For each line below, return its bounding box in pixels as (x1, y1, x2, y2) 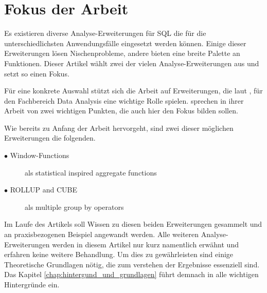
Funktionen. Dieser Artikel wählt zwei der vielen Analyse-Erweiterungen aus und (4, 57, 259, 68)
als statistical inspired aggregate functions (25, 167, 157, 178)
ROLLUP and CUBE (10, 184, 77, 195)
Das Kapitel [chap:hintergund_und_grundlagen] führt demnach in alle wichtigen (4, 269, 259, 280)
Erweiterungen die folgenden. (4, 132, 96, 143)
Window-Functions (10, 150, 69, 161)
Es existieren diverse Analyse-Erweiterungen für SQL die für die (4, 28, 206, 38)
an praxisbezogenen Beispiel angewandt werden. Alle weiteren (4, 229, 199, 240)
